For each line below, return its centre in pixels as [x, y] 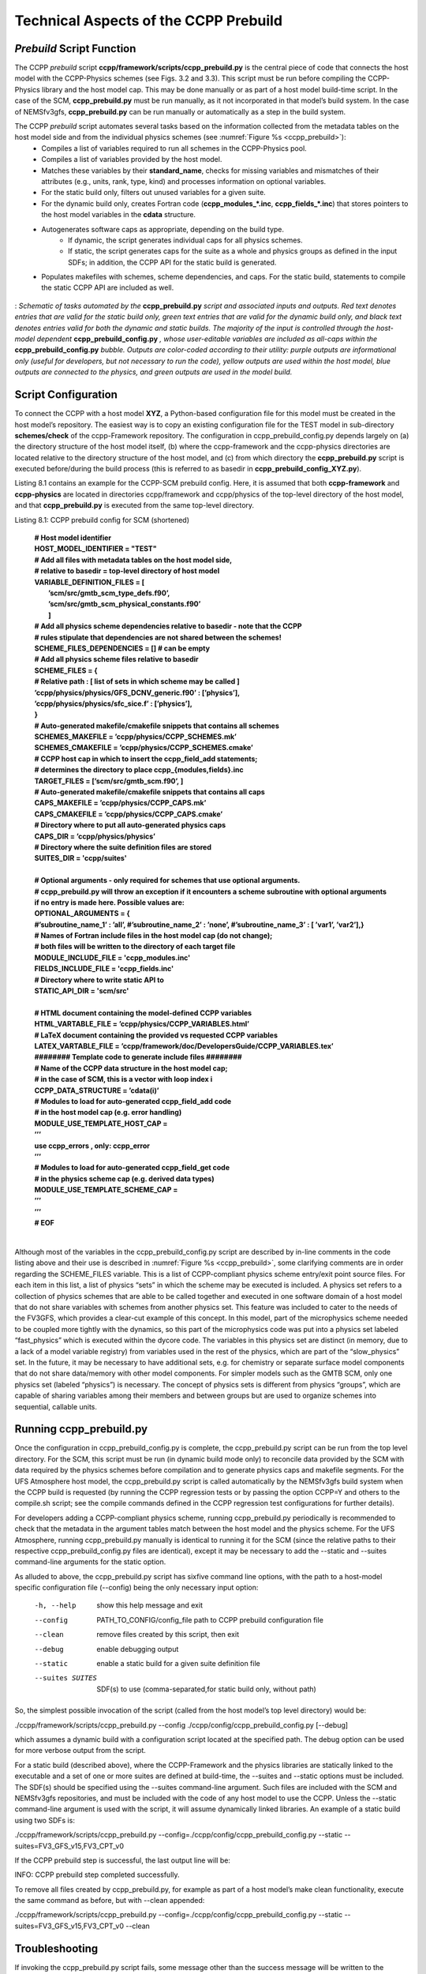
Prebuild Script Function [75, 49]
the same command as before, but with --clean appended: [110, 1901]
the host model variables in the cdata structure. [119, 215]
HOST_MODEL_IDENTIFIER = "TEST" [95, 549]
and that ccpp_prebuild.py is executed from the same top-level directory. [135, 505]
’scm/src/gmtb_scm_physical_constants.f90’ [125, 604]
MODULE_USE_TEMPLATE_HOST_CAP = [101, 1123]
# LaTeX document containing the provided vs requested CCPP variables [156, 1035]
